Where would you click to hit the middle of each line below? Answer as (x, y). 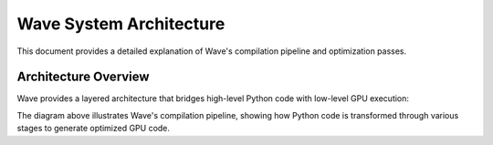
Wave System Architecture (121, 24)
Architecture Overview (83, 77)
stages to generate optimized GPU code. (94, 129)
